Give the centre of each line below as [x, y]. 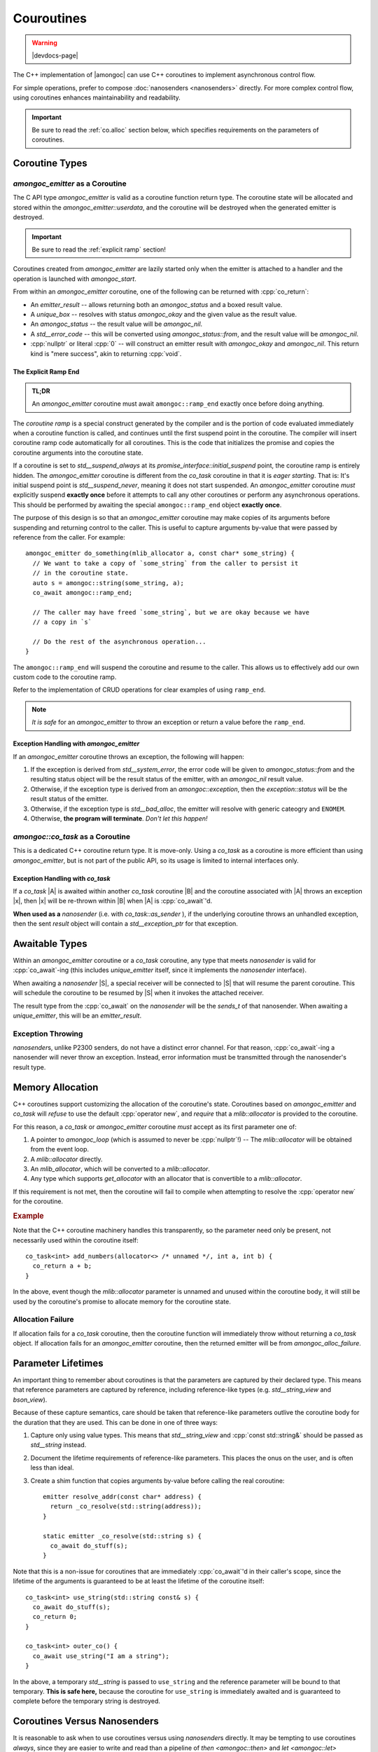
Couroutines [50, 18]
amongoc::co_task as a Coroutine [72, 836]
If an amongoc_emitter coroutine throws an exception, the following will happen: [128, 756]
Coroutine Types [50, 164]
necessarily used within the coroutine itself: [76, 1240]
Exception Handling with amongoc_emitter [76, 744]
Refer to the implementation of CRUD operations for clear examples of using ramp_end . [139, 690]
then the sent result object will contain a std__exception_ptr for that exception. [125, 924]
